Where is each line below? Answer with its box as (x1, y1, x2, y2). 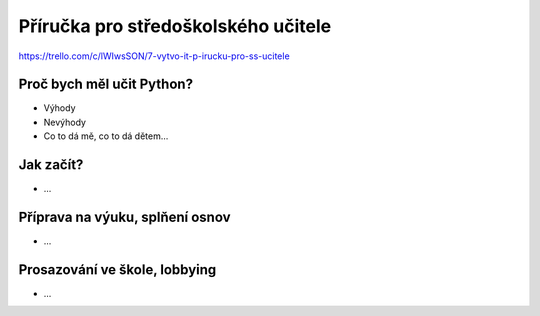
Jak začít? (18, 156, 84, 174)
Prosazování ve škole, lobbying (18, 261, 217, 278)
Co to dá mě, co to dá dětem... (43, 130, 169, 142)
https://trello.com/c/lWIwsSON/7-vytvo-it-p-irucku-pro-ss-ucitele (18, 50, 290, 62)
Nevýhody (43, 116, 87, 128)
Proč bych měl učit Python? (18, 76, 194, 93)
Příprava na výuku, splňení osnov (18, 208, 231, 225)
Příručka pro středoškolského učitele (18, 15, 332, 37)
